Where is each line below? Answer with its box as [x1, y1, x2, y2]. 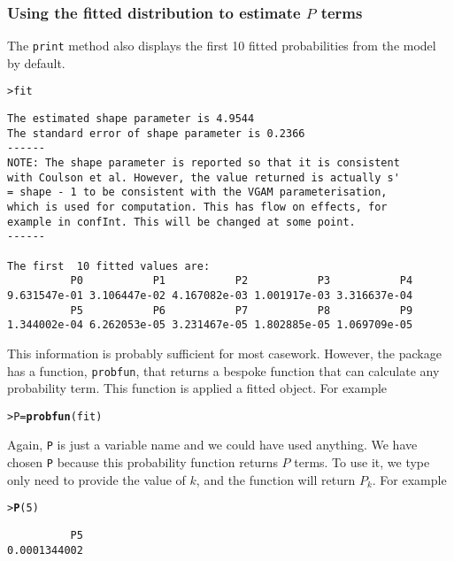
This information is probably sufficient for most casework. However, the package [7, 343, 442, 362]
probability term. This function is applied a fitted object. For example [7, 379, 388, 397]
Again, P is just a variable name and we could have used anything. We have [7, 435, 418, 454]
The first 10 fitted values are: [7, 259, 211, 273]
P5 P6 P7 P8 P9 [70, 304, 413, 317]
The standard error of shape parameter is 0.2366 [7, 127, 305, 140]
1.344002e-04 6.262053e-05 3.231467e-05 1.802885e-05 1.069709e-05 [7, 319, 413, 332]
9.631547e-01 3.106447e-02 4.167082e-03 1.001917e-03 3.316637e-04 [7, 289, 413, 302]
